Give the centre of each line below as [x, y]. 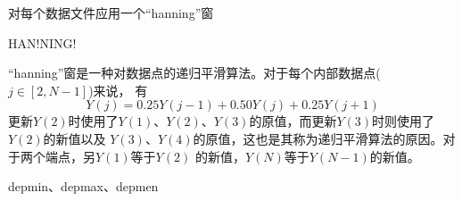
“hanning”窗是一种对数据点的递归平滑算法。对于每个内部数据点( [194, 73]
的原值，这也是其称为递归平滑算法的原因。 [318, 138]
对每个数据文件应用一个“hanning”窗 [111, 13]
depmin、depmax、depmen [83, 186]
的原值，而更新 [293, 121]
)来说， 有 [118, 90]
